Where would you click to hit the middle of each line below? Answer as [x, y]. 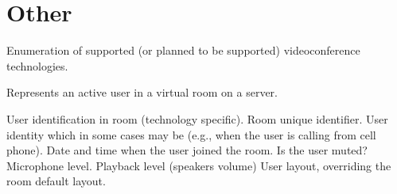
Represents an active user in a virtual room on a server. [142, 92]
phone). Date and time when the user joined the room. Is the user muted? [187, 150]
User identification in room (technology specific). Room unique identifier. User [197, 118]
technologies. [37, 65]
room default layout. [56, 181]
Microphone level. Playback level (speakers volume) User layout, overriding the [199, 165]
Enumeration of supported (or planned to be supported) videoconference [183, 50]
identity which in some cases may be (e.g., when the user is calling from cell [191, 134]
